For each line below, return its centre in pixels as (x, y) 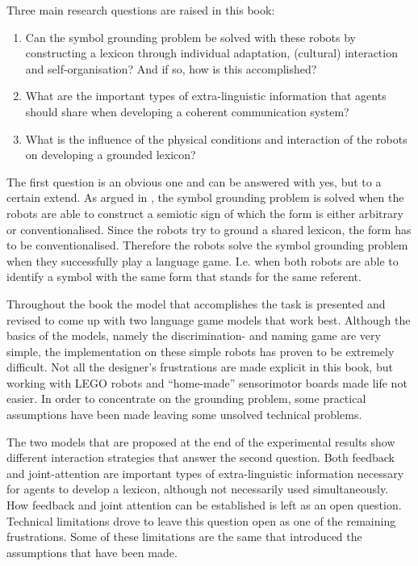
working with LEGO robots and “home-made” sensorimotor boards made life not (207, 382)
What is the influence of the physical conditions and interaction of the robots (216, 138)
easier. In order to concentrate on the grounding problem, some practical (186, 398)
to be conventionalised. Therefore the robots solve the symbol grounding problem (207, 245)
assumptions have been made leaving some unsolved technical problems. (184, 415)
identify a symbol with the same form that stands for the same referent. (184, 277)
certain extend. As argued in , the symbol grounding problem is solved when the (205, 197)
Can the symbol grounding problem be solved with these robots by (190, 37)
